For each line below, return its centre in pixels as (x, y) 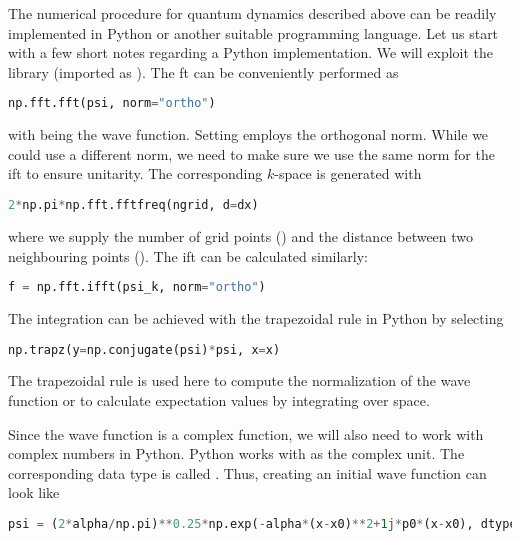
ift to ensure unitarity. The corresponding (135, 173)
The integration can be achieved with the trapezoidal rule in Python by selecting (256, 317)
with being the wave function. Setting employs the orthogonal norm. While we (248, 134)
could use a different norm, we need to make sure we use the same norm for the (251, 153)
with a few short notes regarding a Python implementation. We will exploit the (251, 52)
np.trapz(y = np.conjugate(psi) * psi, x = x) (144, 349)
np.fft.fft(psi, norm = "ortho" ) (112, 103)
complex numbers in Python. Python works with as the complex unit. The (236, 453)
